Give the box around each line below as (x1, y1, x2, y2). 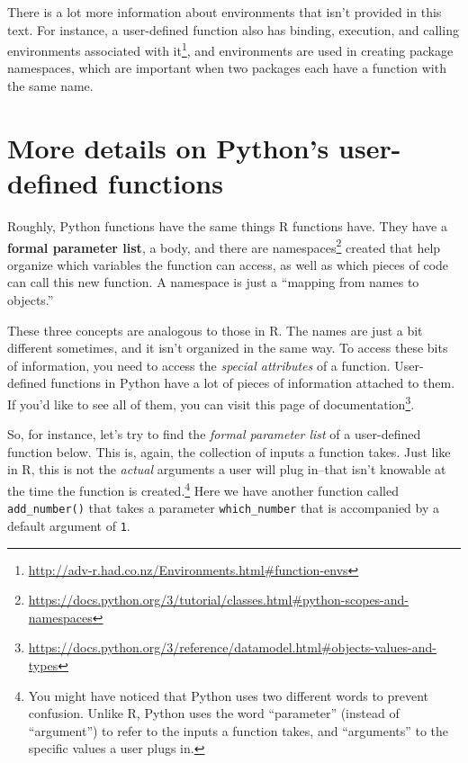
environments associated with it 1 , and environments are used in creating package (7, 39, 454, 59)
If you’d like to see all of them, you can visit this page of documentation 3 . (7, 391, 415, 413)
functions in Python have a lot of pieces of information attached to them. (50, 373, 455, 392)
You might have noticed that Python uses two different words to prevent (28, 686, 429, 705)
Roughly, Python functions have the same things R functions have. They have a (7, 216, 447, 235)
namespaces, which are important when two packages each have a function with (7, 58, 446, 77)
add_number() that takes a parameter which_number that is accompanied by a (7, 498, 440, 517)
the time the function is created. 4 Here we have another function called (7, 478, 399, 499)
